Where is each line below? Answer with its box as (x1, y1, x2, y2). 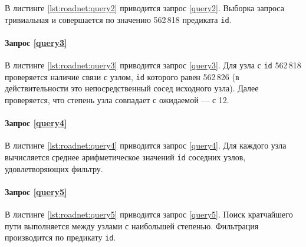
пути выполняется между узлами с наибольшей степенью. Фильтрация (5, 219, 259, 232)
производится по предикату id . (5, 231, 116, 243)
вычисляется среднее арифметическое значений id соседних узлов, (5, 150, 246, 163)
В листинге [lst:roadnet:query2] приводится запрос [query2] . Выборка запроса (5, 2, 284, 14)
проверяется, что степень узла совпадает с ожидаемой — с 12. (5, 93, 229, 106)
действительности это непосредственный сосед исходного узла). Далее (5, 82, 259, 94)
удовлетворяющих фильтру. (5, 162, 103, 174)
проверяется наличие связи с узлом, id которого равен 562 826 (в (5, 70, 239, 83)
